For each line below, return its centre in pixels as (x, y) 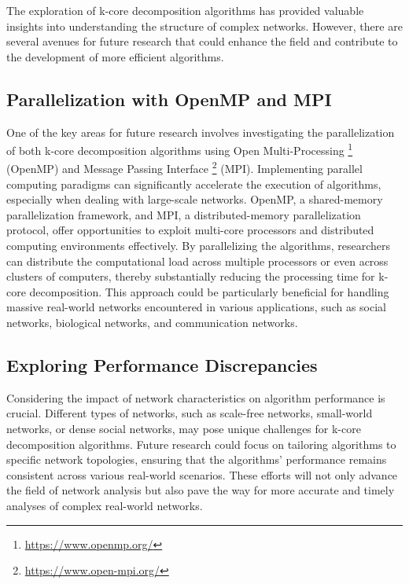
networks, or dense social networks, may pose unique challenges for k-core (184, 428)
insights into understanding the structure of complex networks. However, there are (204, 26)
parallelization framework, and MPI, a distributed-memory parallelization (184, 214)
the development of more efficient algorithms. (115, 56)
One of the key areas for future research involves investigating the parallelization (201, 132)
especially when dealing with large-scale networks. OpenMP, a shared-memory (195, 199)
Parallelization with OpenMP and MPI (169, 99)
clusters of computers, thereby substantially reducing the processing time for (191, 276)
